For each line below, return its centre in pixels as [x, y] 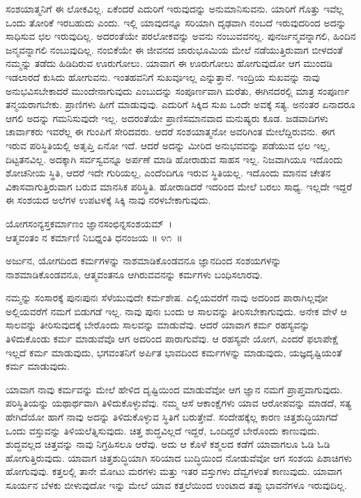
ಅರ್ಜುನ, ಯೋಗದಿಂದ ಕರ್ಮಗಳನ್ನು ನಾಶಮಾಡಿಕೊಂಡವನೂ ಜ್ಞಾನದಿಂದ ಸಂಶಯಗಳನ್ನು [144, 261]
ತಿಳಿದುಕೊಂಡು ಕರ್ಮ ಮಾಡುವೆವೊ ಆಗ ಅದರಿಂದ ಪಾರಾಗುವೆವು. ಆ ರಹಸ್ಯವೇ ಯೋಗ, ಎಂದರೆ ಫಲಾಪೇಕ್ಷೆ [172, 339]
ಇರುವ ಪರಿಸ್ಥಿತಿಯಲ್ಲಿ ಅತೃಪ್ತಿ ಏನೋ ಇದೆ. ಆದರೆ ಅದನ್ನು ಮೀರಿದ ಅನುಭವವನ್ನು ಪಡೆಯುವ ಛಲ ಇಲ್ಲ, [168, 145]
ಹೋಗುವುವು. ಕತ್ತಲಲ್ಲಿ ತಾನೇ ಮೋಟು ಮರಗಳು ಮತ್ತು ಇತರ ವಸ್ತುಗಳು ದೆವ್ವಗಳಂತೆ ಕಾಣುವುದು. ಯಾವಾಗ [174, 471]
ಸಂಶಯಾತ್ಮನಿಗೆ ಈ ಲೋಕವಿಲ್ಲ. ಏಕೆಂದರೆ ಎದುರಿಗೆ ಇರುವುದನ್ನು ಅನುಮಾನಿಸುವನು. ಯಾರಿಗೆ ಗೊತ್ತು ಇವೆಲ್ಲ [175, 8]
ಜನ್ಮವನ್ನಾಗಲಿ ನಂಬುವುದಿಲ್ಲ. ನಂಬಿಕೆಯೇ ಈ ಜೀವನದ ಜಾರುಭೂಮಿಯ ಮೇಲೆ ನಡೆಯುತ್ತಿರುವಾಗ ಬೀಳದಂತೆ [174, 49]
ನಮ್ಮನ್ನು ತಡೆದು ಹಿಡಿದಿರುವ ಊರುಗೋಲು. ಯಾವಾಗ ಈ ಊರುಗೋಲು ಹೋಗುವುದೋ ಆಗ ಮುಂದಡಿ [169, 63]
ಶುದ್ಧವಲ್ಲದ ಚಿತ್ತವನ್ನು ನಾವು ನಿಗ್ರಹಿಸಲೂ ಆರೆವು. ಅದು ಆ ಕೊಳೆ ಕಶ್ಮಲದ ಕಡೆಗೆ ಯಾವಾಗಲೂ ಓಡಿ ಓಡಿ [168, 444]
